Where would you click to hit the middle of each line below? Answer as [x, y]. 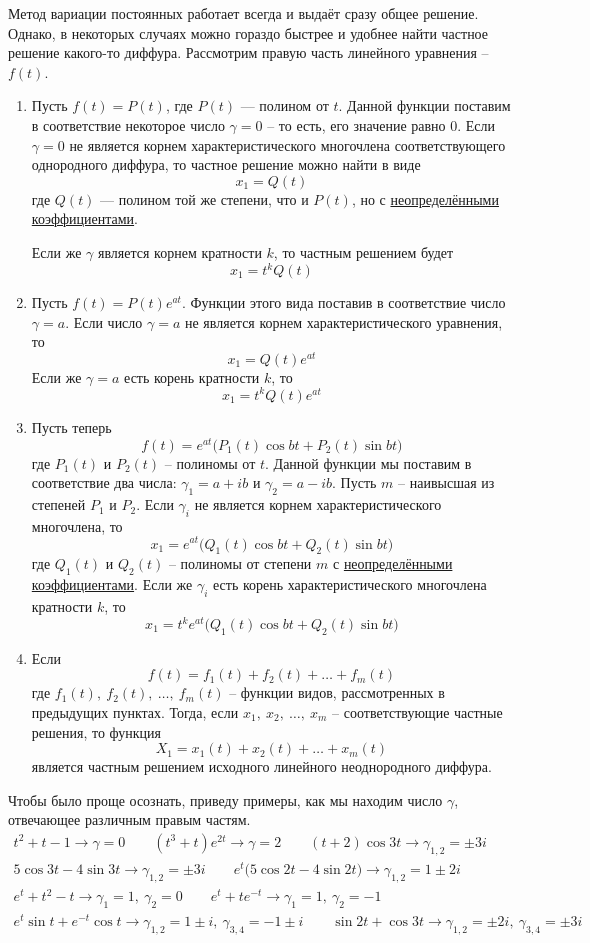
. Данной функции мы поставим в [368, 462]
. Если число [104, 321]
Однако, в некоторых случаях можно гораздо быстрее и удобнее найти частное [248, 32]
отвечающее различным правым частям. [129, 819]
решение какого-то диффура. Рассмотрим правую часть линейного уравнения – [248, 52]
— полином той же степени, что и [204, 198]
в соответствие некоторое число [128, 124]
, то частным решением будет [363, 251]
